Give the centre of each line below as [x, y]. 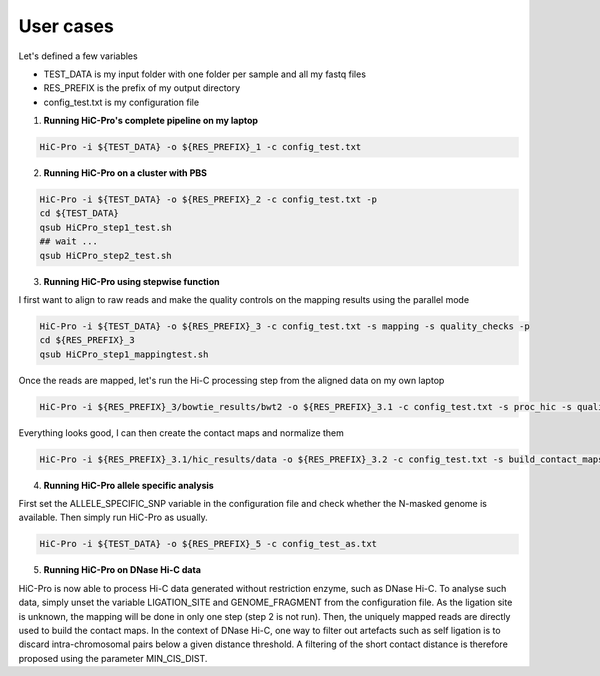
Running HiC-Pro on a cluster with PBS [125, 173]
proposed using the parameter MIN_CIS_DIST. [113, 658]
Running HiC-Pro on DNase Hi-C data [122, 570]
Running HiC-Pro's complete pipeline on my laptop [151, 121]
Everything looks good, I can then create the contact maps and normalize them [181, 432]
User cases [66, 26]
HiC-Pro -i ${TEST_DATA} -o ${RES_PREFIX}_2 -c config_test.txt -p [208, 199]
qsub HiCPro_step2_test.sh [105, 255]
